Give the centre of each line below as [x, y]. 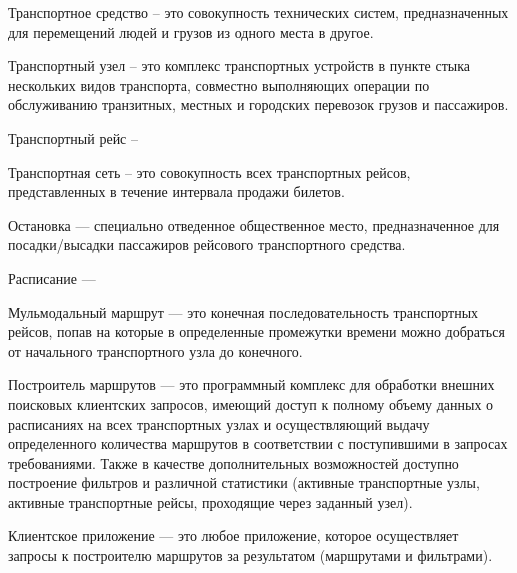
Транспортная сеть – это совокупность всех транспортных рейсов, [209, 171]
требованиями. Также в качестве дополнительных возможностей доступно [233, 462]
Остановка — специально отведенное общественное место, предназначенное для [254, 224]
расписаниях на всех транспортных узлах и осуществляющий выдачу [219, 423]
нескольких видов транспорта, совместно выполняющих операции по [219, 84]
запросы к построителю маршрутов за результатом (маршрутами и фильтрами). [250, 555]
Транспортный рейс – [73, 137]
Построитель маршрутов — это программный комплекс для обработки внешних [251, 384]
